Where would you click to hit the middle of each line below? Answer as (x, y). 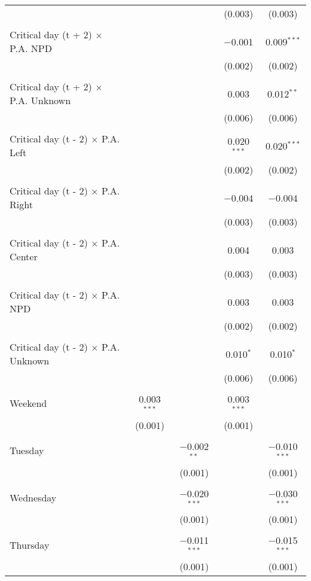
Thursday (30, 545)
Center (24, 256)
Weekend (28, 403)
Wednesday (33, 497)
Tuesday (27, 451)
